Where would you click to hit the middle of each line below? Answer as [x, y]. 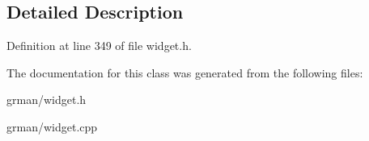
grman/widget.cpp [52, 126]
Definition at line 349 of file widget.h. [99, 46]
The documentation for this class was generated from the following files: [185, 72]
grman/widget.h [47, 100]
